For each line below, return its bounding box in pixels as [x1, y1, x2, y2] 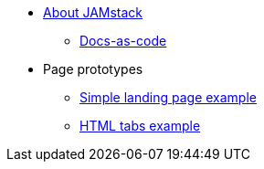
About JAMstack [43, 5, 143, 20]
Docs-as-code [79, 33, 167, 48]
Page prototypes [43, 61, 143, 77]
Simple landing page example [79, 90, 257, 105]
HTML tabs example [79, 118, 201, 133]
